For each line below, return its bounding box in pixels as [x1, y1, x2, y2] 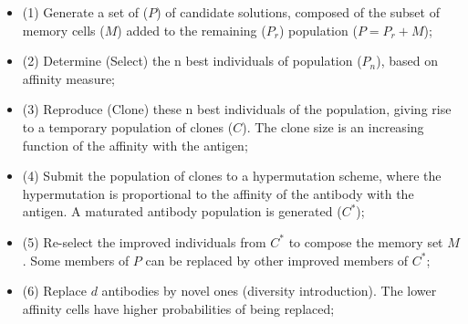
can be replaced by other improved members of [145, 250, 409, 269]
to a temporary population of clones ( [22, 117, 234, 136]
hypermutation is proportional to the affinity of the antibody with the [22, 183, 414, 203]
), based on [376, 51, 439, 70]
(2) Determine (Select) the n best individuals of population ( [22, 51, 362, 70]
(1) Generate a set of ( [22, 3, 149, 21]
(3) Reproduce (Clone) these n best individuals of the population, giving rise [22, 99, 452, 119]
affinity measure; [22, 68, 116, 88]
